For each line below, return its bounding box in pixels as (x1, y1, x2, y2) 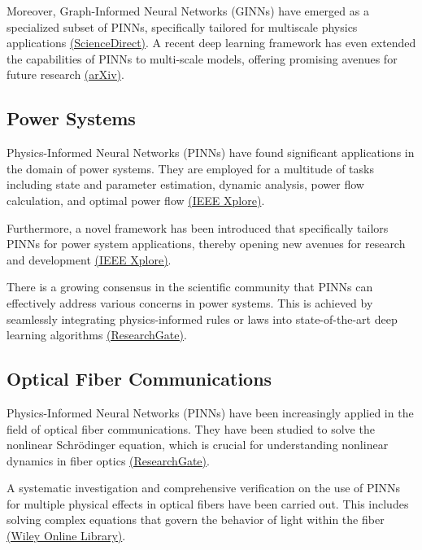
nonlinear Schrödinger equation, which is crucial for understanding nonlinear (7, 436, 389, 453)
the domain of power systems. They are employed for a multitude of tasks (7, 159, 374, 177)
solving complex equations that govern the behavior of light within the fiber (7, 511, 385, 528)
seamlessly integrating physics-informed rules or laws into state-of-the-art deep (7, 310, 398, 327)
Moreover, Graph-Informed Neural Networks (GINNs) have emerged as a (7, 2, 369, 19)
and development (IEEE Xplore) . (7, 251, 172, 268)
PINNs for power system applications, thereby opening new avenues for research (7, 235, 406, 252)
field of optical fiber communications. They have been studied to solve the (7, 420, 375, 437)
